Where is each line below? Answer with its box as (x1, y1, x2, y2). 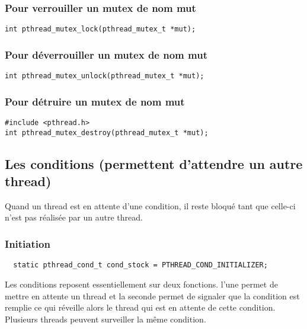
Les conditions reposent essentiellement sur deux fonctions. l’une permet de (5, 277, 278, 290)
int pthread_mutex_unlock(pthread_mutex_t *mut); (5, 72, 204, 81)
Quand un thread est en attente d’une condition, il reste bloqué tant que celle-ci (5, 199, 296, 212)
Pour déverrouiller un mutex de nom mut (5, 47, 207, 62)
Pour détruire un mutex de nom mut (5, 94, 185, 108)
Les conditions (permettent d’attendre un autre (5, 154, 303, 173)
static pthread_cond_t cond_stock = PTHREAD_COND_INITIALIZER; (13, 261, 268, 270)
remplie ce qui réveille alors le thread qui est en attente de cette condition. (5, 301, 276, 314)
